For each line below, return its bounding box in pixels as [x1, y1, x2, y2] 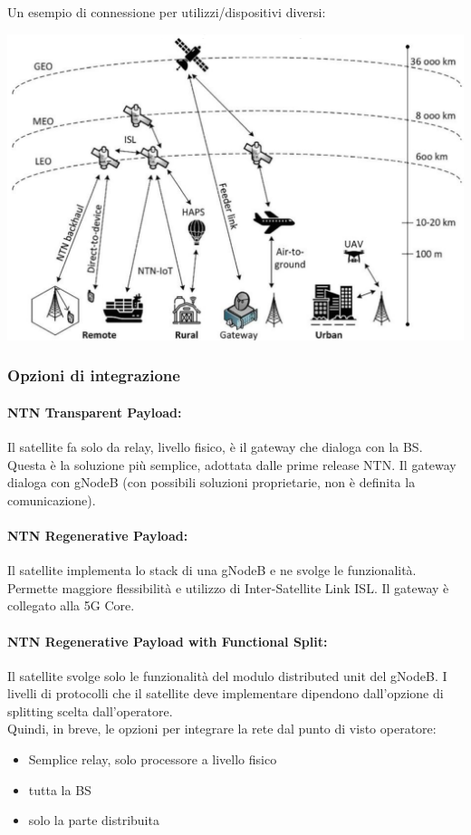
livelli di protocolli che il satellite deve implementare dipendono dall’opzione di [7, 684, 444, 703]
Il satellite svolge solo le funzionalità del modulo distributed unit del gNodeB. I [7, 666, 447, 685]
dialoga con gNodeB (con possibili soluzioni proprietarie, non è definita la [7, 473, 416, 492]
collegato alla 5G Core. [7, 596, 135, 615]
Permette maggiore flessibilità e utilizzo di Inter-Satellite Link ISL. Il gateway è [7, 578, 449, 597]
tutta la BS [28, 780, 91, 799]
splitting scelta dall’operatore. [7, 701, 173, 720]
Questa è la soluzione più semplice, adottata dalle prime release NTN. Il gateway [7, 455, 457, 474]
